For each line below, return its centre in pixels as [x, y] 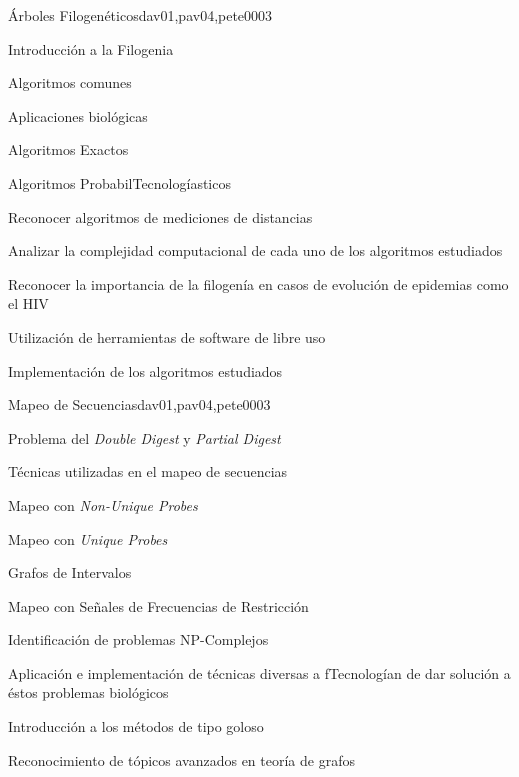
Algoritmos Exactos [68, 149]
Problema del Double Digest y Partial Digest [144, 437]
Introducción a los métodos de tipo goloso [136, 726]
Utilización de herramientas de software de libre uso [167, 336]
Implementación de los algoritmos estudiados [145, 370]
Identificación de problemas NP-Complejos [138, 639]
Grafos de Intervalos [70, 572]
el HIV [28, 303]
